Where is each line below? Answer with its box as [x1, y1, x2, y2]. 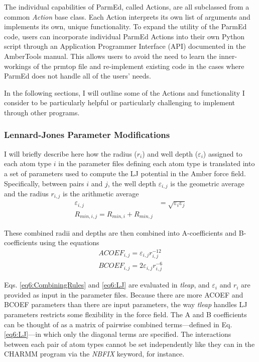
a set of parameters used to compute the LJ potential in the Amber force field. [4, 168, 246, 178]
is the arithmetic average [63, 188, 139, 198]
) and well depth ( [142, 148, 198, 159]
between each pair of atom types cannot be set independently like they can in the [4, 338, 255, 349]
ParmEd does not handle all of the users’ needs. [4, 70, 151, 81]
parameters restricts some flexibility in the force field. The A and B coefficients [4, 309, 247, 319]
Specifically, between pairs [4, 178, 84, 188]
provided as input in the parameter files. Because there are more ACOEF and [4, 289, 243, 300]
